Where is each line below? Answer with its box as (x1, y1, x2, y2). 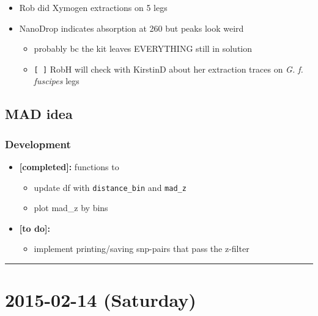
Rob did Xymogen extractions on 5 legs (19, 1, 168, 13)
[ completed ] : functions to (19, 160, 119, 173)
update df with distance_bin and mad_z (34, 181, 187, 193)
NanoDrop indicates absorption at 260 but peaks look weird (19, 21, 244, 34)
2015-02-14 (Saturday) (5, 287, 196, 312)
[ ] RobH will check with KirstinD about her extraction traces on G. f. (34, 62, 303, 75)
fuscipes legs (34, 74, 79, 87)
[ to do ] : (19, 221, 50, 234)
